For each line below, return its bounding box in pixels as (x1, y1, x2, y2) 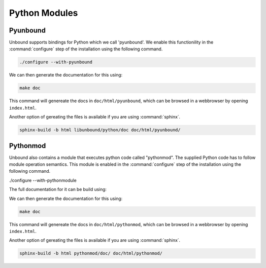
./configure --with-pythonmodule (9, 177, 77, 183)
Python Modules (9, 7, 78, 18)
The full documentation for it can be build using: (9, 187, 107, 192)
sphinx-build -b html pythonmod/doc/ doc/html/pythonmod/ (19, 251, 163, 256)
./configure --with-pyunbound (19, 59, 93, 65)
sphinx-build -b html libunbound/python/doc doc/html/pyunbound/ (19, 127, 181, 133)
